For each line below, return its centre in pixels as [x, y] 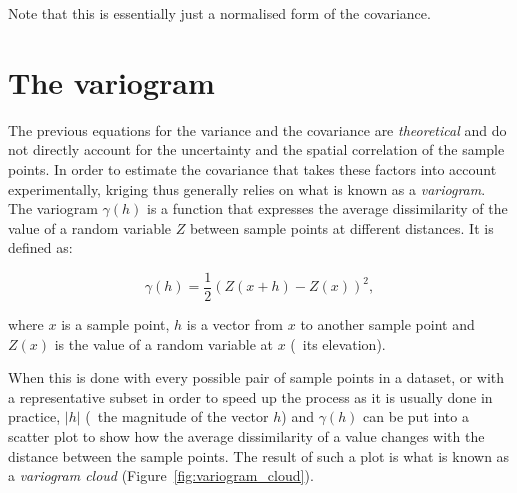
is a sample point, [115, 323]
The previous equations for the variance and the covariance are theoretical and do [257, 129]
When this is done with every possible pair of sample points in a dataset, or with [256, 377]
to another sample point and [387, 323]
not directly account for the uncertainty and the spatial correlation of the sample [256, 149]
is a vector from [235, 323]
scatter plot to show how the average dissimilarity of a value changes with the [246, 435]
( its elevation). [338, 343]
